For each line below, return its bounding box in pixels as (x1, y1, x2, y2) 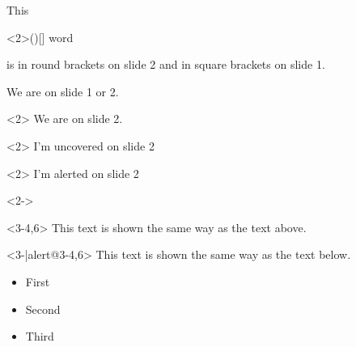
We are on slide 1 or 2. (6, 83, 119, 99)
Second (25, 300, 61, 317)
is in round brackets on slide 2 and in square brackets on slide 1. (6, 56, 325, 73)
